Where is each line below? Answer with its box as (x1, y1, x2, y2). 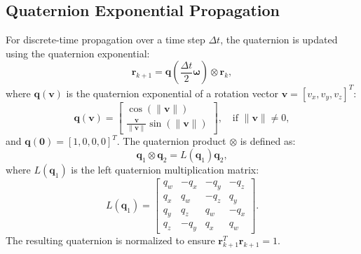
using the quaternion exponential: (6, 45, 150, 60)
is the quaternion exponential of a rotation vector (66, 85, 278, 100)
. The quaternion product (116, 134, 226, 148)
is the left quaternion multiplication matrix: (71, 162, 259, 176)
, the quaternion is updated (220, 32, 338, 47)
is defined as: (240, 134, 296, 148)
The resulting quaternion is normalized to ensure (6, 233, 215, 248)
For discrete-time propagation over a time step (6, 32, 205, 47)
